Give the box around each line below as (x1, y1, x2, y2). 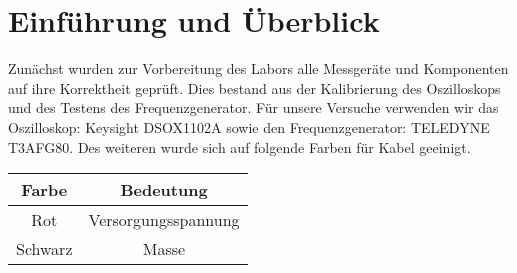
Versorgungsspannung (88, 208, 240, 232)
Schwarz (16, 237, 73, 261)
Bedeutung (120, 178, 208, 202)
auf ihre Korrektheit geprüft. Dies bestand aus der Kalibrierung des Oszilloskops (8, 77, 501, 98)
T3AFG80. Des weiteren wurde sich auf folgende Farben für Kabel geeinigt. (8, 136, 471, 157)
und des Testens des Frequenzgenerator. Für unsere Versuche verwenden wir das (8, 97, 499, 118)
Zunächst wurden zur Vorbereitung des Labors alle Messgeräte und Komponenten (8, 58, 509, 79)
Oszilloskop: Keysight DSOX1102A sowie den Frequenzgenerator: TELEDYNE (8, 116, 490, 137)
